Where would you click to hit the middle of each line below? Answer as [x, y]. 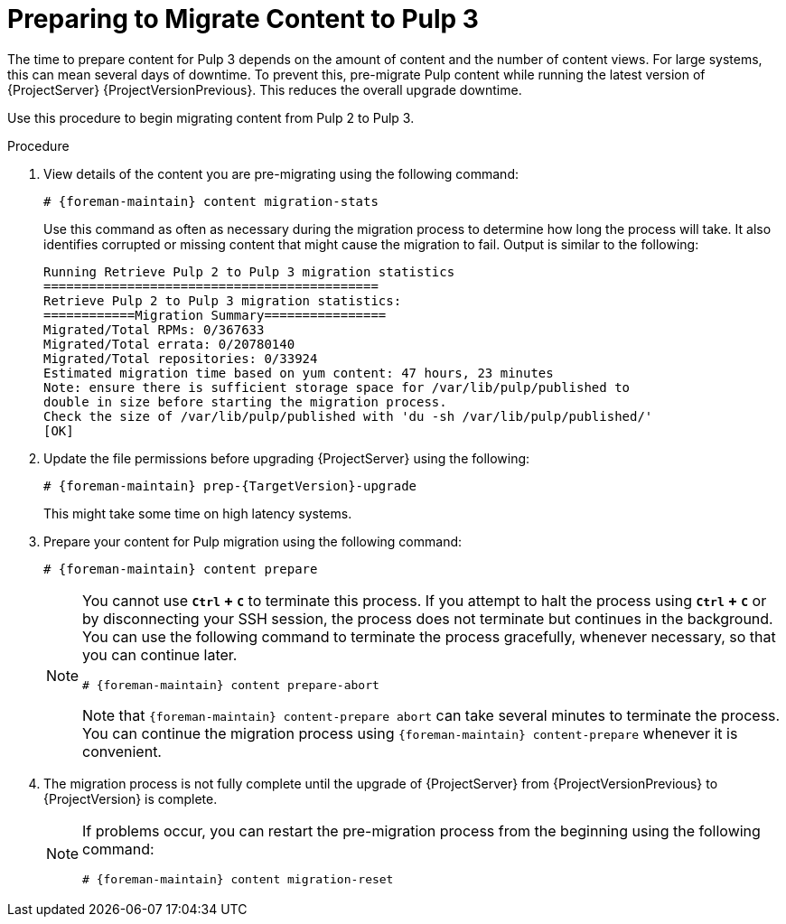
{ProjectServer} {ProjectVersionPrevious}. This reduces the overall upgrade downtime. [265, 89]
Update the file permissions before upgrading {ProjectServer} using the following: [287, 458]
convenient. [122, 751]
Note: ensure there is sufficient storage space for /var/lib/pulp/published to [337, 387]
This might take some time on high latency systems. [198, 513]
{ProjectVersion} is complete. [131, 798]
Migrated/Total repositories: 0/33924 [181, 358]
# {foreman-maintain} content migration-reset [238, 879]
